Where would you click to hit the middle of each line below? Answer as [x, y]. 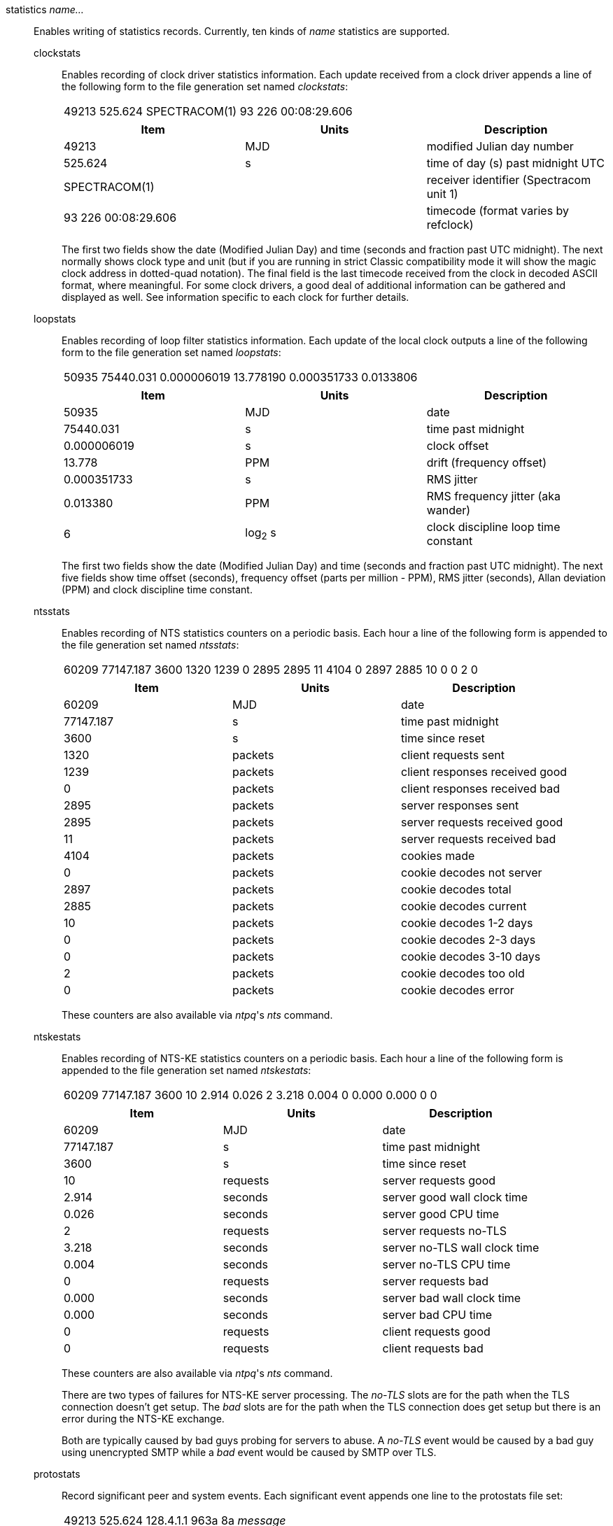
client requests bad [433, 1348]
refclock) [450, 225]
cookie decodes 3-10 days [471, 956]
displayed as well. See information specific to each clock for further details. [235, 297]
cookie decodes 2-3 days [468, 940]
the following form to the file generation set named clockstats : [205, 86]
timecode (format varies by [498, 211]
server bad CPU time [437, 1315]
